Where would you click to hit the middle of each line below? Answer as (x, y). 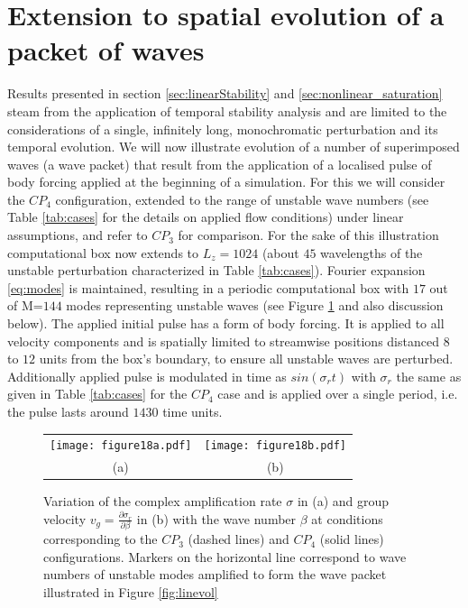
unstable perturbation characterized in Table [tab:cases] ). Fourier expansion (216, 270)
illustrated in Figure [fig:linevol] (131, 592)
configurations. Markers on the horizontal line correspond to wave (225, 556)
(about (280, 252)
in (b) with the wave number (216, 518)
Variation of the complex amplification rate (163, 501)
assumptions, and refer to (78, 235)
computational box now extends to (103, 252)
